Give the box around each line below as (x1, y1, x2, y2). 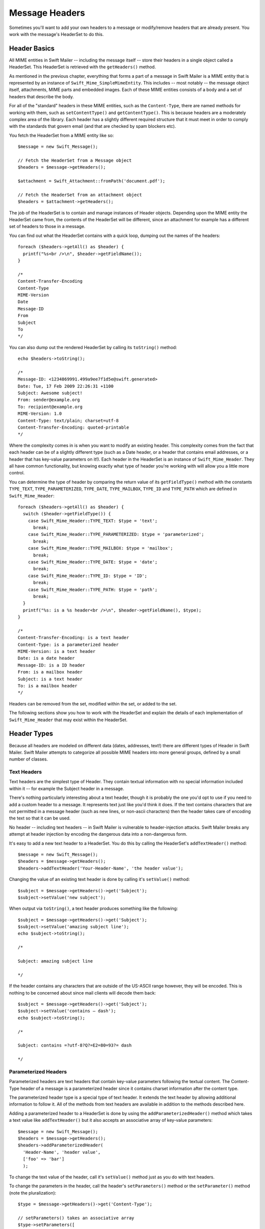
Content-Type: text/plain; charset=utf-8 (18, 418, 119, 423)
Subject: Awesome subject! (18, 390, 83, 396)
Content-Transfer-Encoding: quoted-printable (18, 424, 130, 430)
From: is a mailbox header (18, 669, 83, 675)
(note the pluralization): (9, 1190, 56, 1196)
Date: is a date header (18, 655, 75, 661)
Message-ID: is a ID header (18, 662, 85, 668)
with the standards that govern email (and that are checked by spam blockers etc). (9, 123, 176, 129)
